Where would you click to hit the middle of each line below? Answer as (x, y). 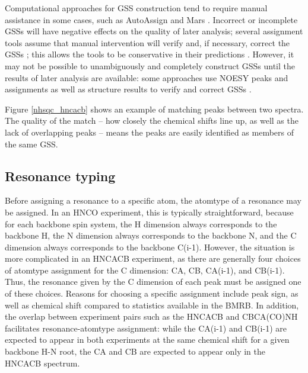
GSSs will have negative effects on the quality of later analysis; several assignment (154, 31)
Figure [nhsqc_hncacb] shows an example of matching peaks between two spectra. (154, 109)
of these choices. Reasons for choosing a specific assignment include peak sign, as (152, 293)
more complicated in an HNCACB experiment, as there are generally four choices (153, 258)
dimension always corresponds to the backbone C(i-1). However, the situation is (150, 247)
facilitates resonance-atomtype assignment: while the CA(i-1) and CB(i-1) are (146, 328)
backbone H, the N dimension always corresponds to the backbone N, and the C (151, 235)
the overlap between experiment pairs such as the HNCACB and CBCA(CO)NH (151, 316)
